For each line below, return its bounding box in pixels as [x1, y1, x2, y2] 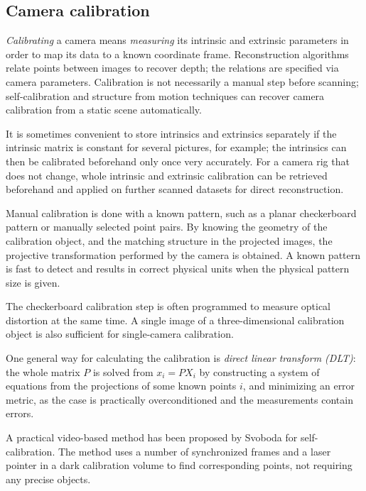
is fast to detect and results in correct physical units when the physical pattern [6, 261, 350, 276]
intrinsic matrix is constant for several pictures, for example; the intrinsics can [6, 140, 347, 155]
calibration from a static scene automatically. [6, 102, 202, 117]
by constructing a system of [199, 364, 320, 379]
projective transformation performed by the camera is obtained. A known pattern [6, 247, 361, 262]
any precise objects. [6, 471, 91, 486]
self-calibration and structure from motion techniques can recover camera [6, 88, 325, 103]
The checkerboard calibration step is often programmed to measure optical [6, 299, 331, 314]
